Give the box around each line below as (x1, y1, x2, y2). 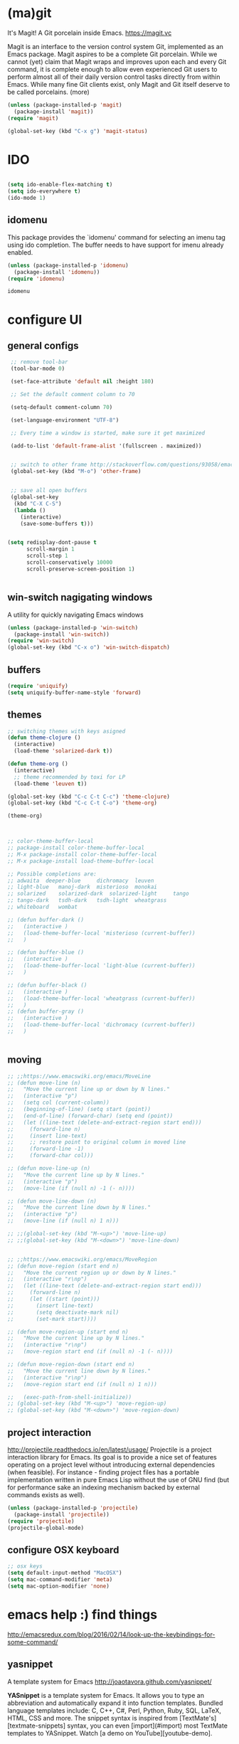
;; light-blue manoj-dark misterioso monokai (7, 883, 158, 890)
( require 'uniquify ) (7, 682, 69, 689)
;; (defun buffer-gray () (7, 1008, 84, 1015)
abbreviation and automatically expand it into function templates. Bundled (7, 1698, 223, 1707)
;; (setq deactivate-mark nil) (7, 1309, 119, 1316)
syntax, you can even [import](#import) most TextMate (67, 1721, 228, 1730)
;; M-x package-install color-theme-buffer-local (7, 851, 158, 858)
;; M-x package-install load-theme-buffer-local (7, 857, 154, 865)
